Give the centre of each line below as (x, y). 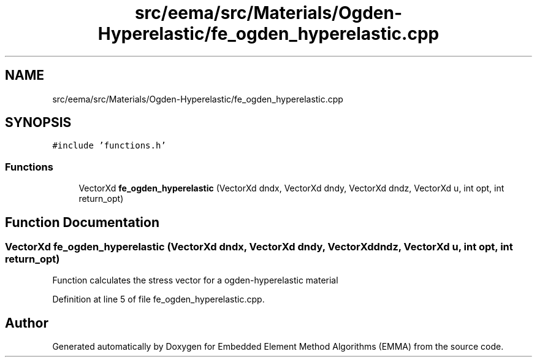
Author (27, 323)
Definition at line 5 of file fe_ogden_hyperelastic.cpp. (158, 299)
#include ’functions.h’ (109, 146)
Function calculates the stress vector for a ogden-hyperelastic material (195, 280)
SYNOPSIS (38, 123)
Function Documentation (82, 222)
